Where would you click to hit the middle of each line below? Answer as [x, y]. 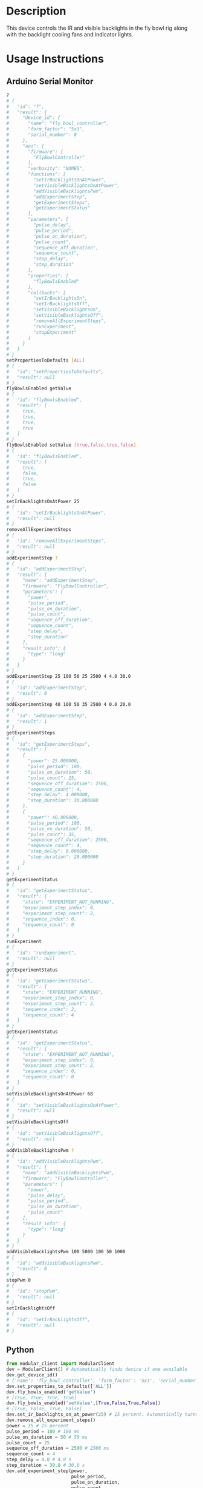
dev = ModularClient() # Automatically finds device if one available [97, 1370]
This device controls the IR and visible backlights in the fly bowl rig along [97, 28]
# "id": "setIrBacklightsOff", [48, 1319]
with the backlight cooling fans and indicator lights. [70, 34]
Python [20, 1349]
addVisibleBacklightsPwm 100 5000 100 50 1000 [66, 1252]
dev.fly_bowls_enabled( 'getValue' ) [51, 1392]
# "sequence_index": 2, [42, 1009]
